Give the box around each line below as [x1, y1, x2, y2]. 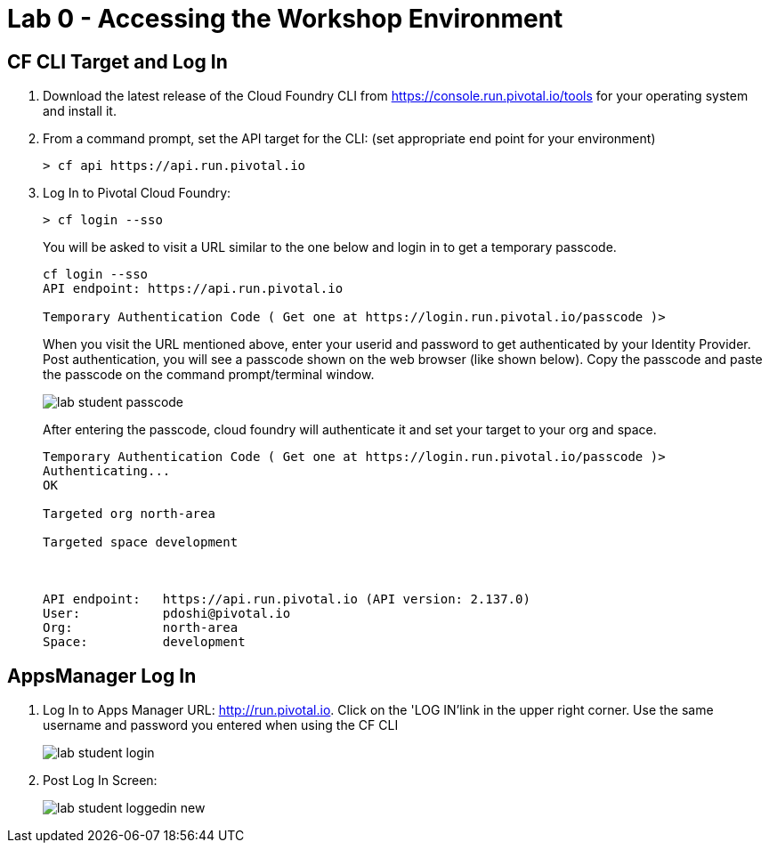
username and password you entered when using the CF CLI [43, 717, 399, 733]
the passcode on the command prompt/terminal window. [43, 367, 375, 383]
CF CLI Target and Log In [7, 50, 228, 73]
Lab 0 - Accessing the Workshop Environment [7, 4, 563, 34]
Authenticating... [43, 464, 171, 479]
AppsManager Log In [7, 664, 197, 687]
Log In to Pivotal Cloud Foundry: [43, 185, 231, 201]
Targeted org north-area [43, 506, 215, 522]
